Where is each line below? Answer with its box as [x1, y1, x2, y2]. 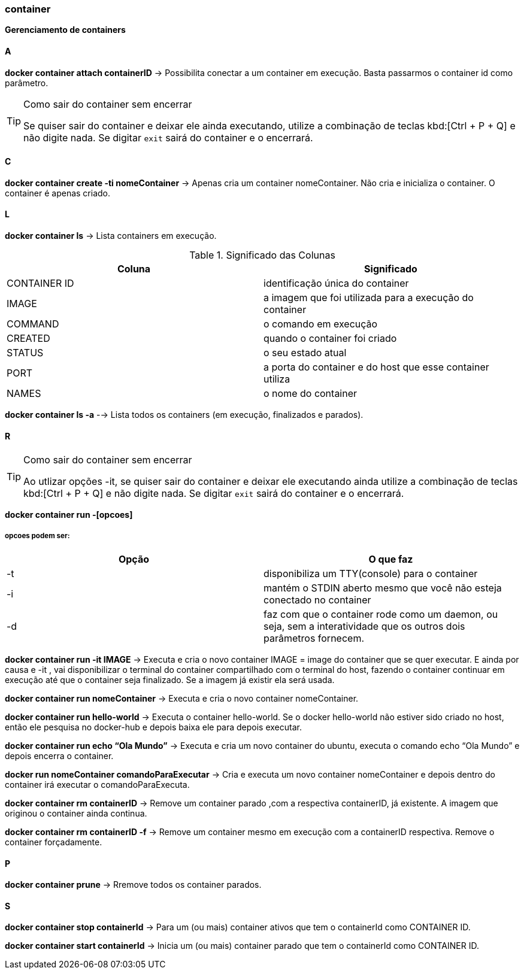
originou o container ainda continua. [5, 808, 147, 819]
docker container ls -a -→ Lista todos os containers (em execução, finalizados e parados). [5, 409, 364, 420]
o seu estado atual [263, 347, 347, 359]
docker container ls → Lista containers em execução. [5, 230, 217, 241]
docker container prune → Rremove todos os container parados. [5, 879, 262, 890]
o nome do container [263, 387, 358, 400]
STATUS [7, 347, 44, 359]
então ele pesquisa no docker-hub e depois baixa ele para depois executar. [5, 722, 302, 733]
